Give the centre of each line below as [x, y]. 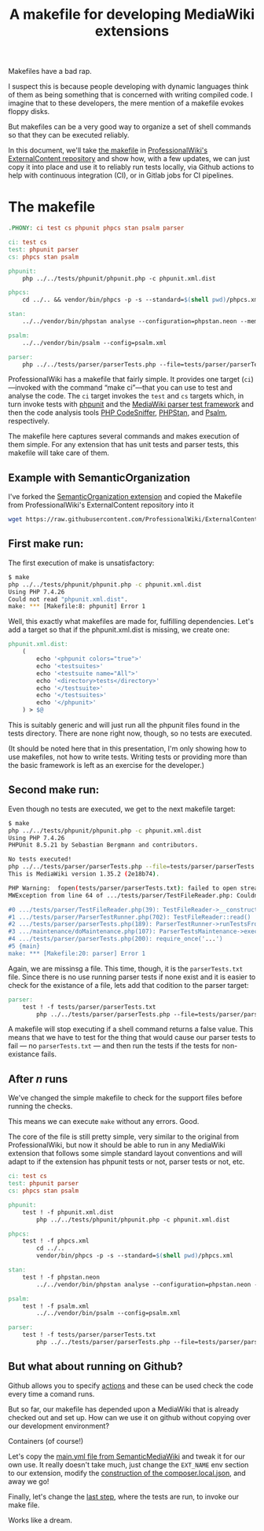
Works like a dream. [40, 1520]
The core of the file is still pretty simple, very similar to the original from [124, 1136]
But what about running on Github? [95, 1366]
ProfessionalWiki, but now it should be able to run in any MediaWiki [117, 1145]
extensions [132, 31]
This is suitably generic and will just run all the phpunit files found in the [124, 725]
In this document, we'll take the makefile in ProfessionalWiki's [108, 150]
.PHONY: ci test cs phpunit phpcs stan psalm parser [96, 228]
